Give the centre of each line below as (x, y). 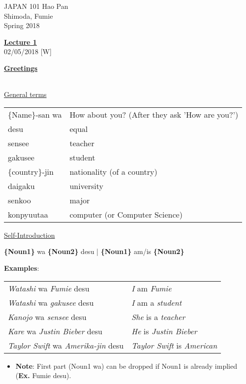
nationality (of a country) (113, 171)
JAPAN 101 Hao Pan (36, 6)
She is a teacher (158, 317)
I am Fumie (152, 288)
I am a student (157, 302)
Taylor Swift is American (174, 345)
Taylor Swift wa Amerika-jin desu (66, 345)
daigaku (21, 186)
